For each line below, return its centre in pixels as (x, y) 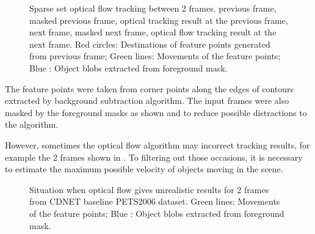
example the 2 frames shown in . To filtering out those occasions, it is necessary (154, 157)
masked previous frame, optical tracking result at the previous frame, (159, 20)
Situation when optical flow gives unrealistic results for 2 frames (149, 189)
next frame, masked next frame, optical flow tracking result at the (153, 32)
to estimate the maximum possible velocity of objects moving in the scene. (144, 169)
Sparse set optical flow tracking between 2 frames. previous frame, (153, 8)
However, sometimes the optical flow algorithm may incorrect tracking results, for (157, 144)
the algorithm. (32, 124)
